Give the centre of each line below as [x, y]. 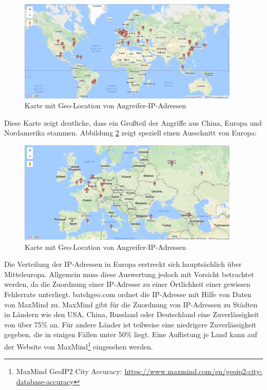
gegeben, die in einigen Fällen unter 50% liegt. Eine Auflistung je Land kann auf [131, 334]
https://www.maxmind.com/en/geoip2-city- [193, 371]
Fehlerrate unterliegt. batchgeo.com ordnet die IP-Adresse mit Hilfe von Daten [128, 294]
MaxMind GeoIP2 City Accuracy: [69, 371]
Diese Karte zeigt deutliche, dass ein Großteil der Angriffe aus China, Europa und [133, 122]
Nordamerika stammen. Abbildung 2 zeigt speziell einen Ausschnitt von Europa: [130, 133]
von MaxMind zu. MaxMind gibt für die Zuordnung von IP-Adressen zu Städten [131, 304]
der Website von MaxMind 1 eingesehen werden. [79, 345]
